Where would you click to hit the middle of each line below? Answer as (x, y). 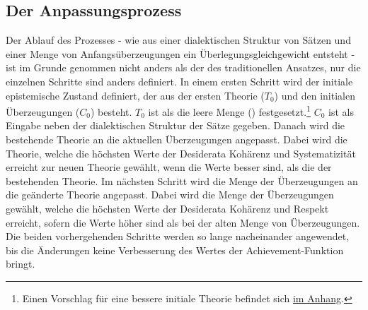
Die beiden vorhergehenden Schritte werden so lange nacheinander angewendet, (178, 236)
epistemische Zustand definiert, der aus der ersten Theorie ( (135, 95)
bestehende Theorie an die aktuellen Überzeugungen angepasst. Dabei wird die (177, 139)
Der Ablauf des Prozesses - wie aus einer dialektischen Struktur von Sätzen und (178, 40)
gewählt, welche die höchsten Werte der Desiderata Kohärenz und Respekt (167, 208)
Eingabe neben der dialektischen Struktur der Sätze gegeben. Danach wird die (176, 125)
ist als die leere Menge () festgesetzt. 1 (229, 111)
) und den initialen (315, 95)
